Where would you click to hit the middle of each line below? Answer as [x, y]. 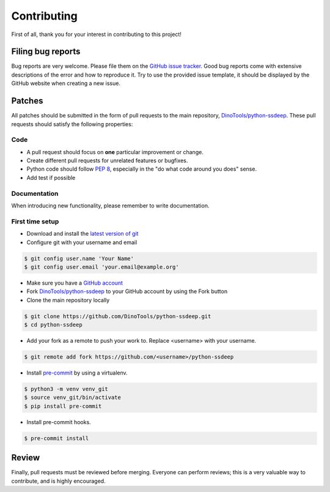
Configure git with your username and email [82, 242]
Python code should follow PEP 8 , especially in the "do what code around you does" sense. [141, 169]
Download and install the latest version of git [82, 234]
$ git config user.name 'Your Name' [79, 258]
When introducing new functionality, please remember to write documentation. [110, 206]
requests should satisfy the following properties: [72, 124]
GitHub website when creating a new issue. [66, 83]
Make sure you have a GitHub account [75, 283]
